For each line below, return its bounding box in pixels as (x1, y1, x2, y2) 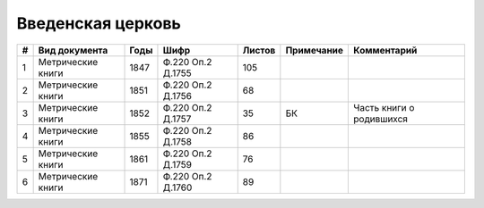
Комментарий (353, 44, 418, 56)
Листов (242, 44, 276, 56)
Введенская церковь (16, 13, 181, 33)
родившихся (353, 112, 408, 125)
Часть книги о (353, 101, 415, 113)
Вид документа (38, 44, 108, 56)
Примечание (285, 44, 344, 56)
